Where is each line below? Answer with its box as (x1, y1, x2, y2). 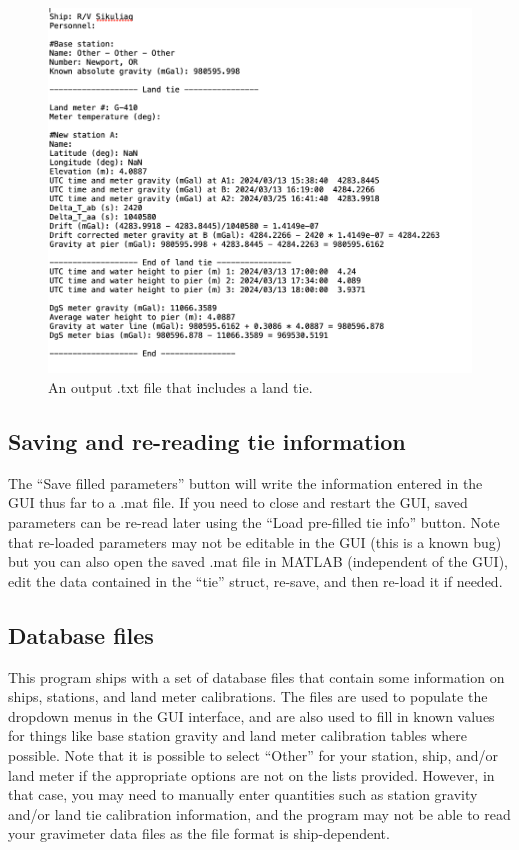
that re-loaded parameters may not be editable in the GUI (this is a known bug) (8, 531, 502, 552)
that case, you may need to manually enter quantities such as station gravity (8, 784, 478, 805)
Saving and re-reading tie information (8, 426, 406, 457)
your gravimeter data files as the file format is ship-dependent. (8, 823, 390, 844)
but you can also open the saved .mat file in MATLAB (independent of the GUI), (8, 551, 508, 572)
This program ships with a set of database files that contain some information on (8, 666, 505, 687)
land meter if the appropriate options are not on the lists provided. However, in (8, 764, 495, 785)
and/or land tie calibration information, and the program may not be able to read (8, 803, 511, 824)
